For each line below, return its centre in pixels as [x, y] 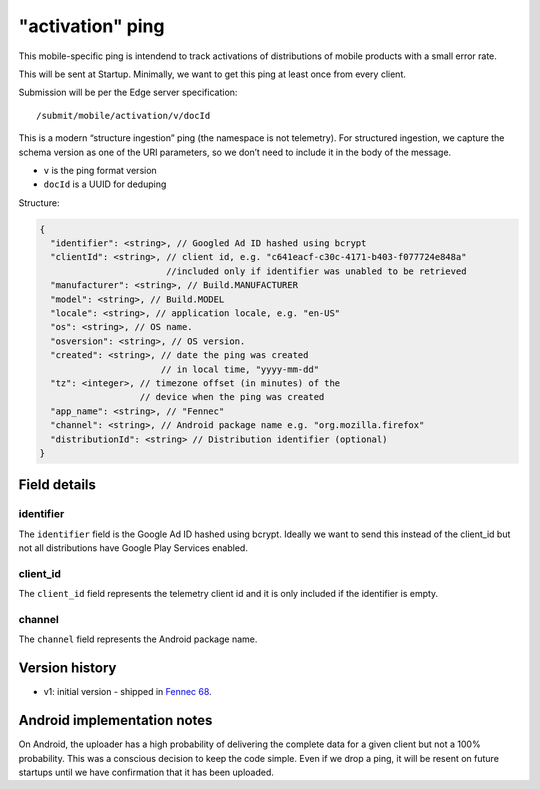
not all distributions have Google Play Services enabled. [133, 548]
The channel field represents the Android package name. [138, 639]
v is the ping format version [100, 170]
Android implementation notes [115, 720]
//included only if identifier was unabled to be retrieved [316, 271]
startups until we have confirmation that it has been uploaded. [146, 772]
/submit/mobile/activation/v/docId [123, 115]
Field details [57, 485]
